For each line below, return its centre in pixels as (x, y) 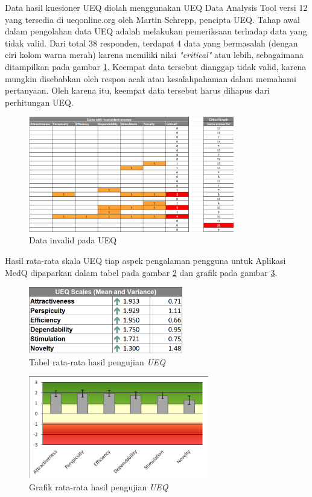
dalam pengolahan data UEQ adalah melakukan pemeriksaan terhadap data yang (156, 31)
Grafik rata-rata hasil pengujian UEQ (99, 486)
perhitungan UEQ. (39, 102)
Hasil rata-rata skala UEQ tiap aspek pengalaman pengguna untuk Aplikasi (145, 260)
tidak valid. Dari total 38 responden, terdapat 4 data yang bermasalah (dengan (151, 43)
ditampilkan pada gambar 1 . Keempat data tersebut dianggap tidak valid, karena (156, 66)
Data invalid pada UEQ (73, 240)
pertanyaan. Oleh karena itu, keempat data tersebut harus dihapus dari (137, 90)
